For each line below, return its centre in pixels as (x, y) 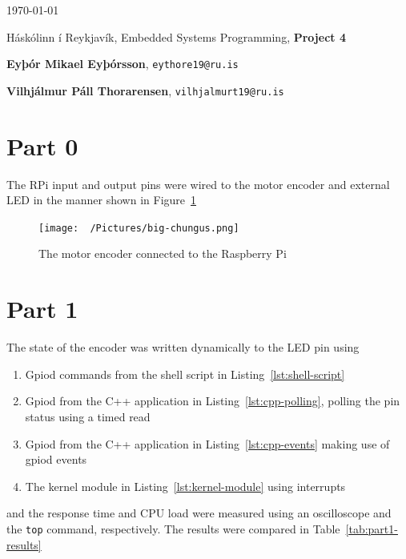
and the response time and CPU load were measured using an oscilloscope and (199, 513)
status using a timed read (88, 416)
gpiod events (56, 459)
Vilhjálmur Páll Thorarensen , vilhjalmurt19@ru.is (145, 90)
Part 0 (42, 145)
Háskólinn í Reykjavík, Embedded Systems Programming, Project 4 (176, 36)
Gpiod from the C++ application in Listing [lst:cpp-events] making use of (207, 443)
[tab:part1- (372, 528)
